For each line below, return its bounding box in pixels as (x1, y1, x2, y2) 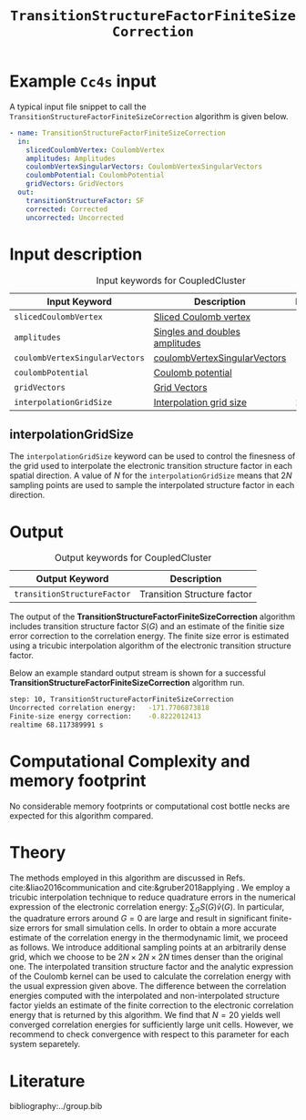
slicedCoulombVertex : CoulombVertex (25, 145, 166, 155)
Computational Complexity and (9, 750, 250, 771)
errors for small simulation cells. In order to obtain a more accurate (26, 922, 277, 933)
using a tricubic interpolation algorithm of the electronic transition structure (9, 640, 291, 651)
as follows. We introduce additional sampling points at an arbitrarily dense (9, 942, 287, 953)
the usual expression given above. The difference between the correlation (9, 981, 287, 992)
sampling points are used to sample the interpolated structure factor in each (9, 480, 295, 491)
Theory (9, 841, 66, 862)
